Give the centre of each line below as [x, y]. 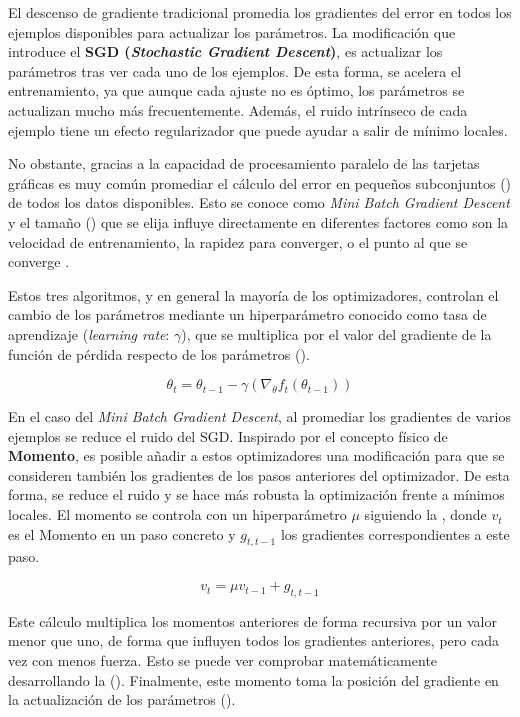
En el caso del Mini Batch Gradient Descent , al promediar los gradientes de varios [259, 416]
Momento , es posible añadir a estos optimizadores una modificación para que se [256, 455]
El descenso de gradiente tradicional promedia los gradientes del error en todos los [260, 12]
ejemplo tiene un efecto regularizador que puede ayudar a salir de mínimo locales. [258, 129]
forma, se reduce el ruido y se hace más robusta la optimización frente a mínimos [256, 494]
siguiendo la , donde [425, 514]
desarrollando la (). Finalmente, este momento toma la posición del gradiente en [253, 679]
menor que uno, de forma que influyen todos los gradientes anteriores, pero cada [253, 640]
